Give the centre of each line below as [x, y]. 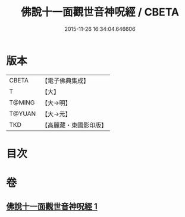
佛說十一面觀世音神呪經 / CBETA [100, 12]
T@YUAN [23, 113]
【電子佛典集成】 [65, 81]
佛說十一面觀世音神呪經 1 [52, 207]
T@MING [22, 103]
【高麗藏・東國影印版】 [74, 125]
